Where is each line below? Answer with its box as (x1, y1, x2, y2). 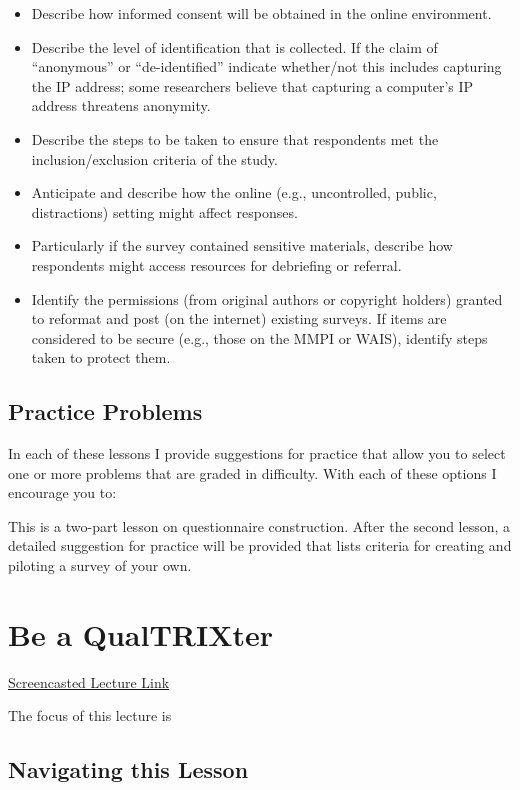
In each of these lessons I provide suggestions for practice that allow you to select (8, 443, 506, 464)
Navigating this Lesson (8, 754, 249, 785)
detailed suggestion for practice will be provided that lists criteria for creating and (8, 535, 512, 556)
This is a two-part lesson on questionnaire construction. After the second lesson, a (8, 515, 511, 536)
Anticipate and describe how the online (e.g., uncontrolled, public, (31, 182, 437, 203)
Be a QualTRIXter (8, 613, 274, 654)
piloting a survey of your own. (8, 555, 192, 576)
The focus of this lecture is (8, 705, 172, 726)
